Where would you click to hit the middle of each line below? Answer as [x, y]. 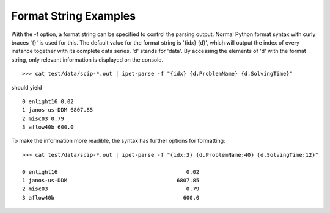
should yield [27, 87]
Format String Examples [74, 16]
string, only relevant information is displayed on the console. [87, 60]
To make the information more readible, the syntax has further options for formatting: [118, 141]
